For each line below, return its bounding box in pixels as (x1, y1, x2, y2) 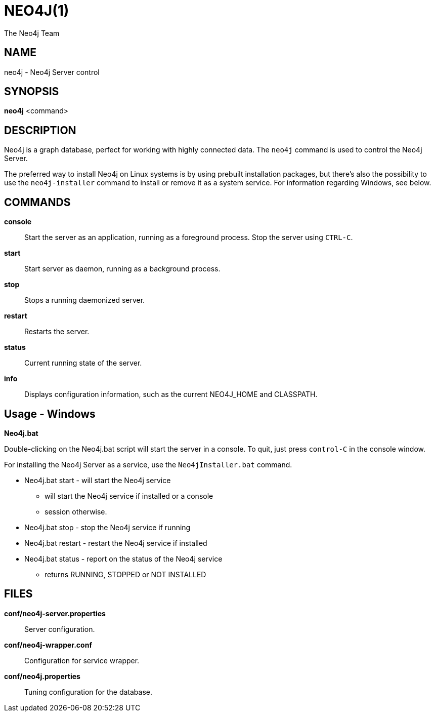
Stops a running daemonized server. (24, 296, 145, 305)
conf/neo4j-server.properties (4, 609, 106, 618)
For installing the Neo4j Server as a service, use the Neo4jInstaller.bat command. (4, 460, 292, 469)
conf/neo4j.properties (4, 671, 80, 681)
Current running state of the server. (24, 359, 142, 368)
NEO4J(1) (4, 2, 69, 19)
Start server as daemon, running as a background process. (24, 264, 221, 273)
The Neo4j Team (4, 28, 60, 37)
